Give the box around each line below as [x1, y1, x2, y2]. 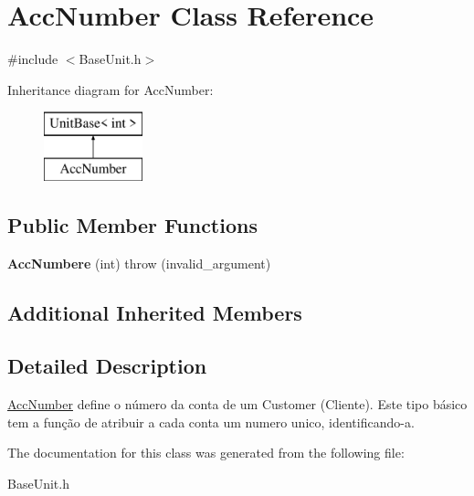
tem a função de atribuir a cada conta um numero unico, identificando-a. [7, 412, 415, 431]
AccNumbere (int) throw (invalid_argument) [7, 253, 271, 272]
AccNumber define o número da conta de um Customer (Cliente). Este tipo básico [7, 395, 468, 414]
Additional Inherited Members [7, 298, 302, 326]
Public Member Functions [7, 210, 258, 238]
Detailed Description [7, 352, 207, 380]
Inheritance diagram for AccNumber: [7, 79, 214, 99]
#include [7, 49, 58, 69]
